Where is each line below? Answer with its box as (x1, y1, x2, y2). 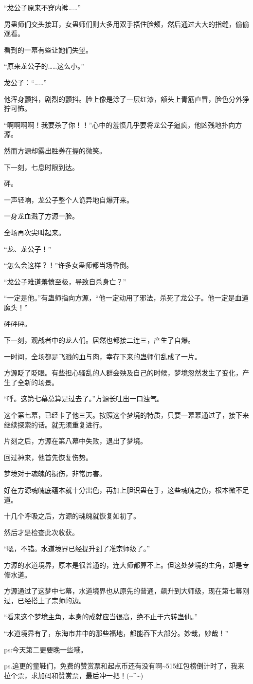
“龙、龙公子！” (4, 243, 52, 254)
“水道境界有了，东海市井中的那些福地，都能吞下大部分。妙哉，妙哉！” (4, 628, 229, 638)
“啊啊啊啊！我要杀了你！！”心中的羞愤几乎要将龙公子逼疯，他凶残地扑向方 (4, 119, 242, 129)
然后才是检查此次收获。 (4, 527, 79, 537)
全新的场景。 (17, 377, 58, 387)
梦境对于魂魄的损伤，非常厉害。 (4, 468, 106, 479)
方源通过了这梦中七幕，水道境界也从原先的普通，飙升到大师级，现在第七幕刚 (4, 586, 249, 596)
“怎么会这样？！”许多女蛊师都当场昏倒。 (4, 260, 133, 270)
